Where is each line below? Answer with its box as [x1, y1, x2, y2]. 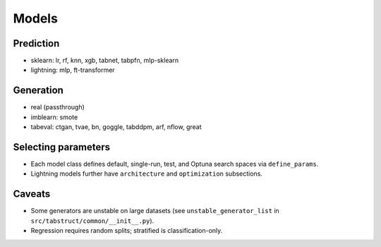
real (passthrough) [30, 103, 85, 112]
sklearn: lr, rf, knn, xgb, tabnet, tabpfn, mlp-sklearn [30, 56, 179, 65]
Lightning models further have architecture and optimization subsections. [30, 169, 262, 178]
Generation [13, 85, 64, 97]
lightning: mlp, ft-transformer [30, 66, 116, 74]
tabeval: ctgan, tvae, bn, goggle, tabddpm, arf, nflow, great [30, 123, 202, 131]
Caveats [13, 188, 51, 200]
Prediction [13, 37, 60, 49]
